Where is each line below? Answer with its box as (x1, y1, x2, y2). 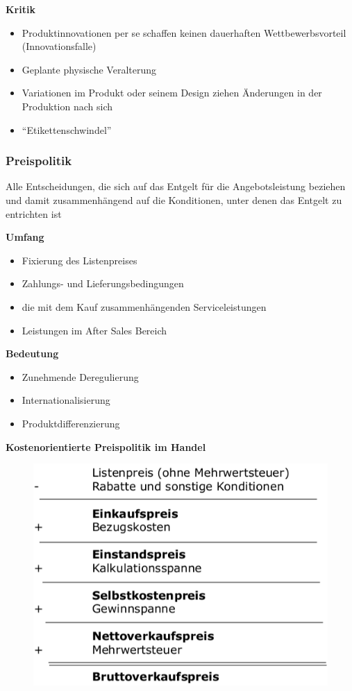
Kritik (6, 2, 35, 16)
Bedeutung (6, 346, 59, 361)
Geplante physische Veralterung (22, 62, 157, 76)
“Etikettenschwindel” (22, 122, 112, 137)
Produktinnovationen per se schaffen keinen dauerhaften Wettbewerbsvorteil (22, 25, 346, 40)
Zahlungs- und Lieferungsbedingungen (22, 276, 184, 291)
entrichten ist (6, 206, 62, 221)
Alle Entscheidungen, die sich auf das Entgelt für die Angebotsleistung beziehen (6, 179, 346, 194)
